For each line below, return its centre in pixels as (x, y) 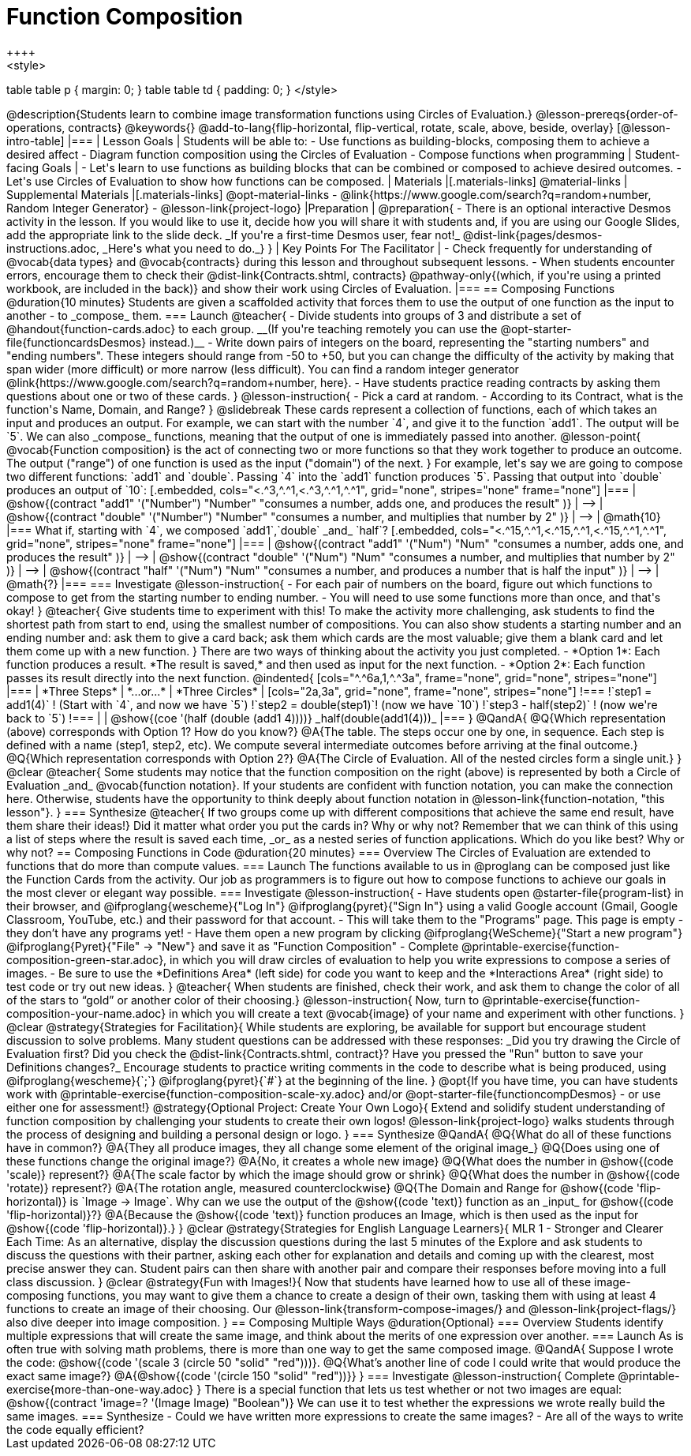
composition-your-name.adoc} (86, 1013)
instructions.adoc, (53, 248)
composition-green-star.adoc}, (87, 959)
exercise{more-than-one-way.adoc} (100, 1389)
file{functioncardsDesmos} (77, 342)
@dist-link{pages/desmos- (532, 235)
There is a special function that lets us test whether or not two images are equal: (413, 1389)
